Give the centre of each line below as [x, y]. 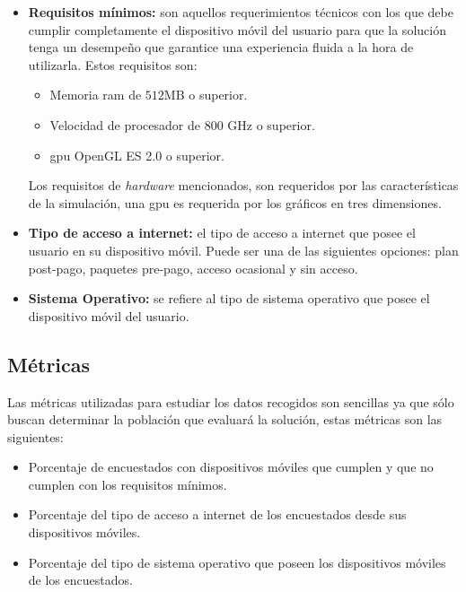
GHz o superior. [271, 124]
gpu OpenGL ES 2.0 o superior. [137, 155]
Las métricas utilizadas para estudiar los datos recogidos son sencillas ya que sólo [231, 401]
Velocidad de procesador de [125, 124]
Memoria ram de [96, 95]
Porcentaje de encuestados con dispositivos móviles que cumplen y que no [231, 467]
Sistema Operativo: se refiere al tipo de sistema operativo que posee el [229, 298]
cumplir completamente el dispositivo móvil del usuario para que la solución [237, 29]
